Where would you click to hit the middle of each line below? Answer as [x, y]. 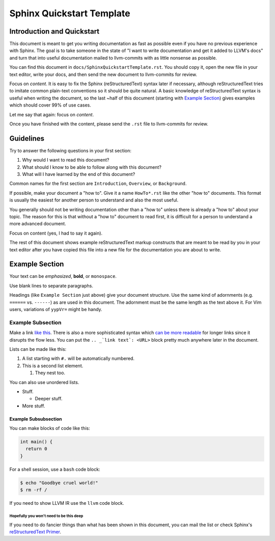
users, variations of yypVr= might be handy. [56, 310]
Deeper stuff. [49, 399]
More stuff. [34, 406]
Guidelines [27, 138]
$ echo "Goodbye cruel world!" [59, 483]
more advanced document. [38, 224]
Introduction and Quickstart [54, 31]
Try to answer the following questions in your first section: [71, 150]
